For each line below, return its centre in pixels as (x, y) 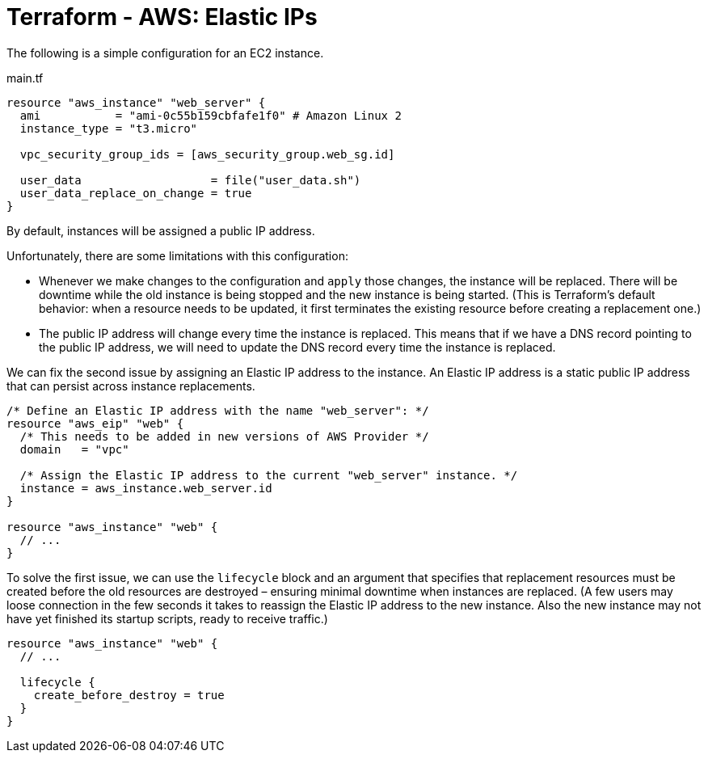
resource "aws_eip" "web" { (95, 423)
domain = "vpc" (74, 449)
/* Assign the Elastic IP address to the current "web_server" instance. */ (269, 475)
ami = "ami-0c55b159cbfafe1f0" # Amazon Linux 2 (211, 115)
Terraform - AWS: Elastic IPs (162, 17)
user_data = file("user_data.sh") (190, 180)
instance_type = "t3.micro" (109, 128)
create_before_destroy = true (129, 695)
